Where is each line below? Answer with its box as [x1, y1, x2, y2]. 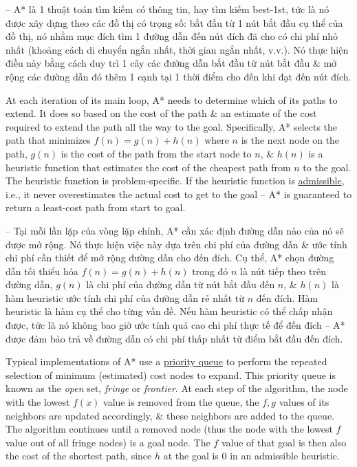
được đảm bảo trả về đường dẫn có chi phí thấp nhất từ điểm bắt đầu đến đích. [6, 331, 343, 345]
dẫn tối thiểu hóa [6, 263, 78, 278]
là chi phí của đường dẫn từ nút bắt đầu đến [86, 277, 275, 292]
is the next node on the [241, 133, 340, 147]
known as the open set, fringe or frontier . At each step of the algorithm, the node [6, 381, 348, 395]
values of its [279, 395, 329, 409]
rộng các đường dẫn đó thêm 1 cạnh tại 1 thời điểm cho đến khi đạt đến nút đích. [6, 69, 351, 83]
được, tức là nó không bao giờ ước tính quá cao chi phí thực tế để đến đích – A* [6, 318, 345, 332]
